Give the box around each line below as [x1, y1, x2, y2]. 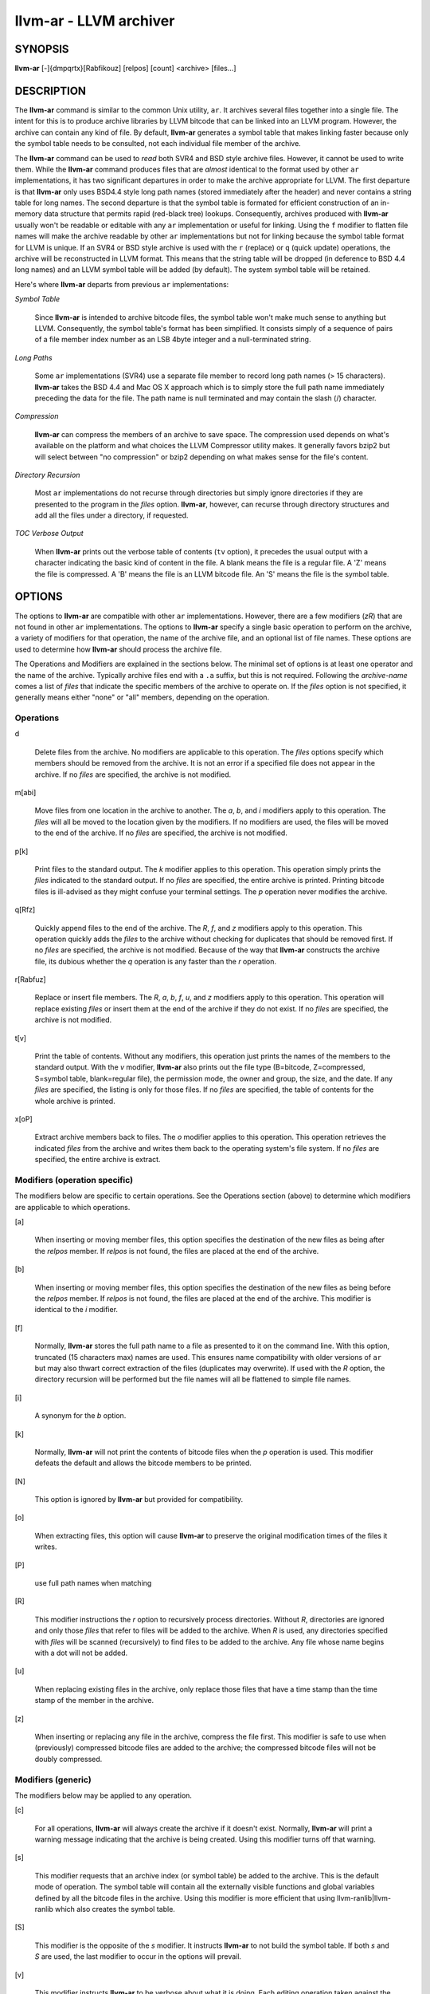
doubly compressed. [34, 1754, 103, 1763]
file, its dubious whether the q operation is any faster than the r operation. [34, 956, 277, 966]
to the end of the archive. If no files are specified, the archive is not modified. [34, 828, 288, 837]
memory [14, 209, 43, 219]
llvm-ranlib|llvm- [337, 1893, 392, 1902]
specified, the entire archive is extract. [34, 1155, 161, 1164]
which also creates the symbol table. [54, 1905, 175, 1913]
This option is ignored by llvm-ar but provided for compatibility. [34, 1495, 244, 1504]
